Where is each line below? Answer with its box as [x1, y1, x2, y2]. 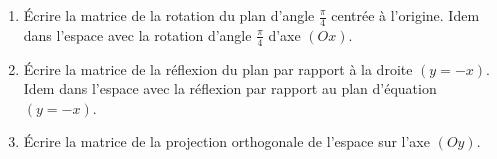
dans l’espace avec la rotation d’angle [23, 24, 252, 45]
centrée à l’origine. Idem [331, 5, 480, 25]
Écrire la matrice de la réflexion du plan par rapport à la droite [23, 58, 413, 79]
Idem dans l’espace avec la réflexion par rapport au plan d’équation [23, 78, 437, 99]
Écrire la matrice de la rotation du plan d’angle [23, 5, 315, 25]
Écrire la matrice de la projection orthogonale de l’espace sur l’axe [23, 131, 430, 152]
